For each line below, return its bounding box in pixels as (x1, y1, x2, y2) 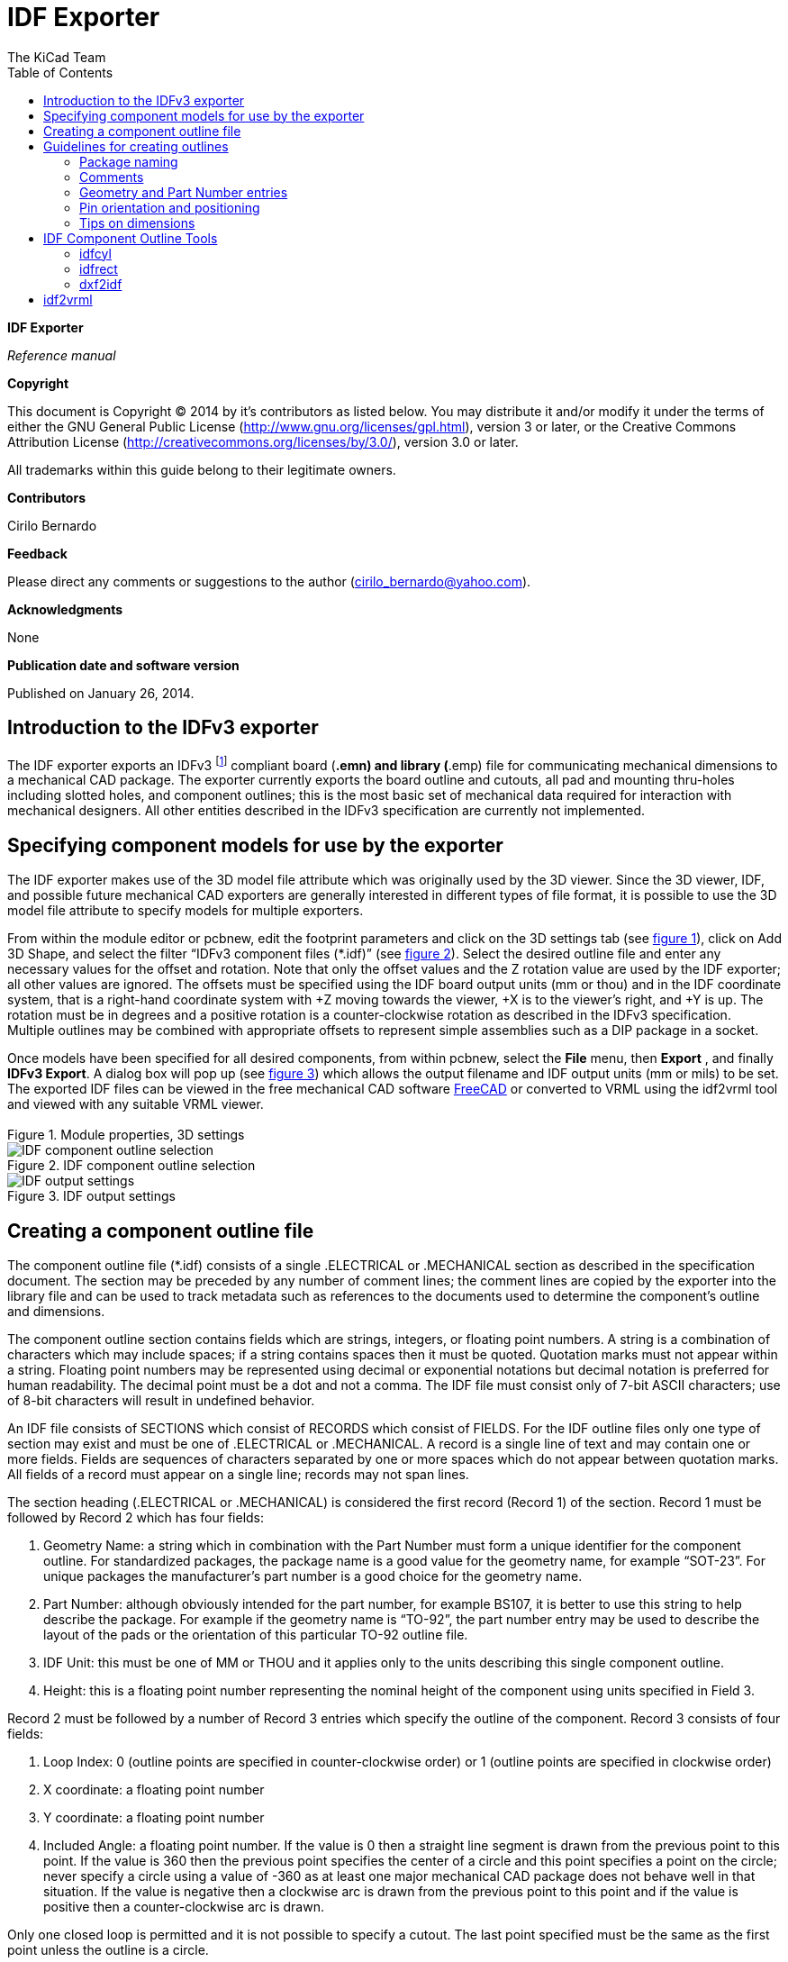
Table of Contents (7, 64, 113, 80)
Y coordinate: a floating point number (43, 1809, 265, 1825)
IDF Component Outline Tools (43, 230, 218, 246)
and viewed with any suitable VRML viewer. (7, 1096, 264, 1113)
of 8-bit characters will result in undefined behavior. (7, 1392, 315, 1408)
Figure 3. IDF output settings (7, 1188, 176, 1204)
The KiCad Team (7, 49, 106, 65)
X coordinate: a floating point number (43, 1781, 265, 1797)
